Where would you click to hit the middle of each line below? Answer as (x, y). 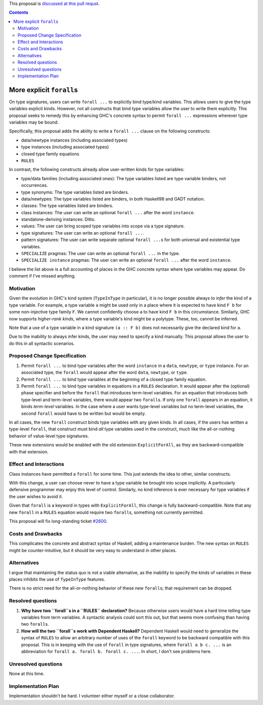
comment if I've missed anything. (42, 276)
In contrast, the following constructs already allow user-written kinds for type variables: (97, 169)
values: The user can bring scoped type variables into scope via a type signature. (103, 226)
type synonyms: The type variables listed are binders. (75, 192)
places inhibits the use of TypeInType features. (57, 579)
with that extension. (29, 452)
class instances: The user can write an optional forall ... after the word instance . (108, 212)
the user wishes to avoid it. (36, 496)
